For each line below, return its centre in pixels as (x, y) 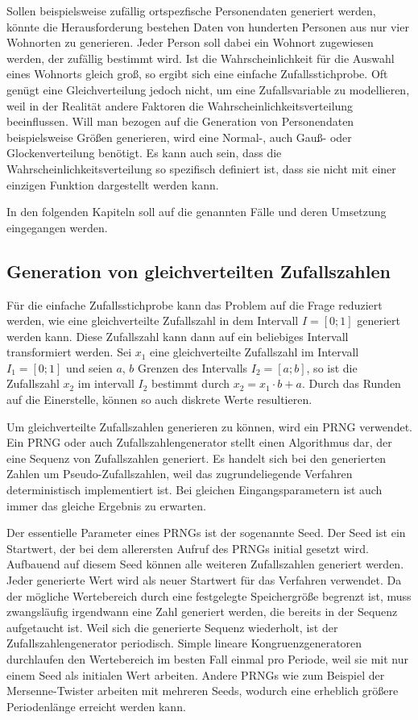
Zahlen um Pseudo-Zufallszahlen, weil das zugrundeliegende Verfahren (180, 474)
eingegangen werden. (57, 227)
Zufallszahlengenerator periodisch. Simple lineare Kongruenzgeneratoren (184, 643)
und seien (89, 367)
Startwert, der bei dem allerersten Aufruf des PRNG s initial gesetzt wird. (188, 548)
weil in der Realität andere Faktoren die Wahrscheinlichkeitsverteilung (180, 105)
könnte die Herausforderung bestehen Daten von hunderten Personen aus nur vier (208, 26)
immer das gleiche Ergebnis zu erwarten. (106, 505)
